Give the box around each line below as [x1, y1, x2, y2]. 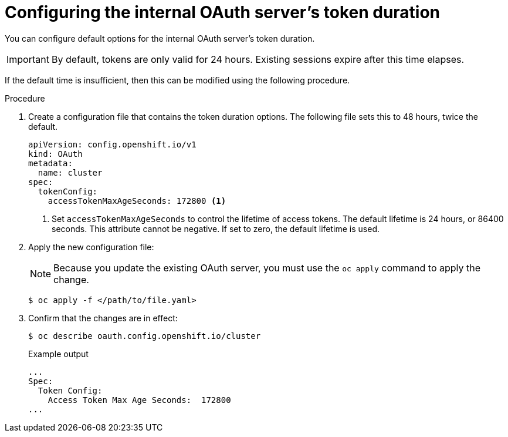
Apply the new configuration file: [28, 241, 154, 252]
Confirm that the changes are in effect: [28, 312, 178, 323]
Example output [28, 348, 89, 359]
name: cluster [38, 167, 103, 177]
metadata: [28, 158, 73, 168]
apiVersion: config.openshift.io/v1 [28, 139, 197, 149]
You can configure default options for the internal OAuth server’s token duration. [5, 33, 315, 43]
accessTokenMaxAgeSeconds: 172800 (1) [48, 196, 226, 206]
